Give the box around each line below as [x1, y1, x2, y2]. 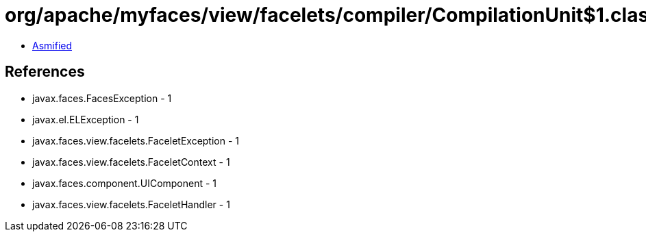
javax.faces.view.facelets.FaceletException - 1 [32, 134, 240, 147]
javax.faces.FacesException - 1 [32, 92, 172, 104]
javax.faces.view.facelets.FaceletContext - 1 [32, 155, 230, 168]
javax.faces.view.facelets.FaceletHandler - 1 [32, 198, 230, 210]
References [5, 63, 85, 81]
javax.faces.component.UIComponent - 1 [32, 177, 217, 189]
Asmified [32, 39, 73, 51]
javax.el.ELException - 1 [32, 113, 139, 125]
